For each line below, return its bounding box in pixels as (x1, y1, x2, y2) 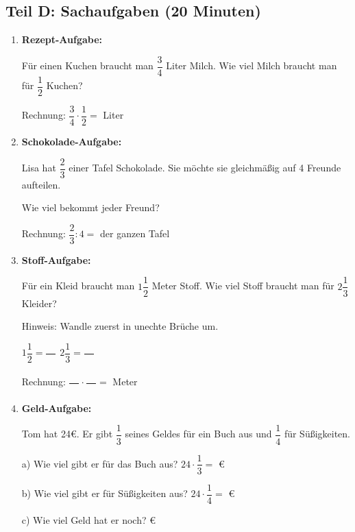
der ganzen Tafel (100, 226, 170, 241)
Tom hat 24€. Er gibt (21, 426, 113, 441)
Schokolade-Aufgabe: (21, 134, 122, 148)
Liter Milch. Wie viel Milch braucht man (166, 58, 337, 73)
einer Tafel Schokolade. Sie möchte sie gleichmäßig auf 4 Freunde (69, 160, 341, 175)
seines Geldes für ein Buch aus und (125, 426, 272, 441)
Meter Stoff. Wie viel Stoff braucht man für (151, 278, 334, 293)
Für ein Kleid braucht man (21, 278, 135, 293)
